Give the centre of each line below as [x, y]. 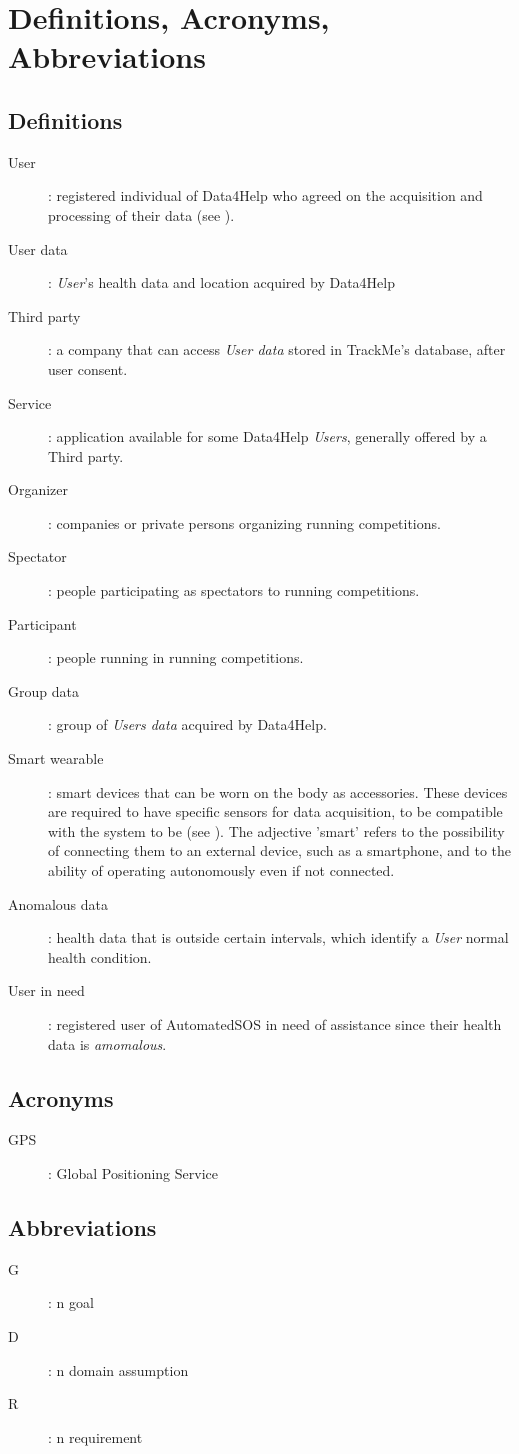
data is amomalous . [107, 1043]
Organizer [38, 489]
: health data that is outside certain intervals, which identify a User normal [278, 937]
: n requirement [95, 1436]
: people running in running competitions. [176, 657]
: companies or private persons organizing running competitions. [244, 522]
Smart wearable [56, 758]
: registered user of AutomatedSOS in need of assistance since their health [275, 1023]
